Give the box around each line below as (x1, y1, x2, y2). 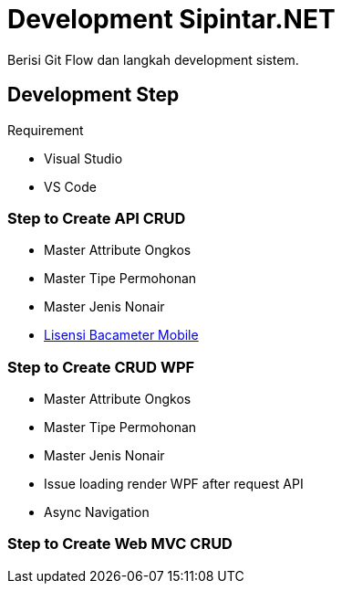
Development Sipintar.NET (7, 4, 336, 35)
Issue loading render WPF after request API (44, 476, 304, 492)
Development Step (7, 83, 180, 107)
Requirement (7, 121, 84, 138)
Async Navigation (44, 504, 150, 521)
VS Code (44, 178, 97, 195)
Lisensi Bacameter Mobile (44, 327, 199, 343)
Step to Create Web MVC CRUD (7, 534, 233, 554)
